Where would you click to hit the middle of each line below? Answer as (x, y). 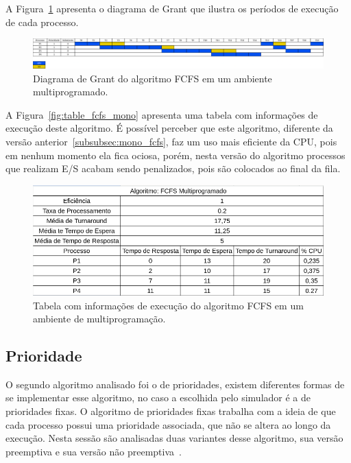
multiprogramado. (71, 92)
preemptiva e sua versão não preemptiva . (94, 451)
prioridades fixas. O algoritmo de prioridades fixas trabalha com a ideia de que (171, 411)
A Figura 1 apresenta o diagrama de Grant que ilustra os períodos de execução (172, 8)
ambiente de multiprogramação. (99, 319)
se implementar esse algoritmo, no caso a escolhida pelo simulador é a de (158, 397)
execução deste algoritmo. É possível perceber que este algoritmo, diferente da (169, 128)
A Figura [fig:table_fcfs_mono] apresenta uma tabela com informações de (162, 114)
